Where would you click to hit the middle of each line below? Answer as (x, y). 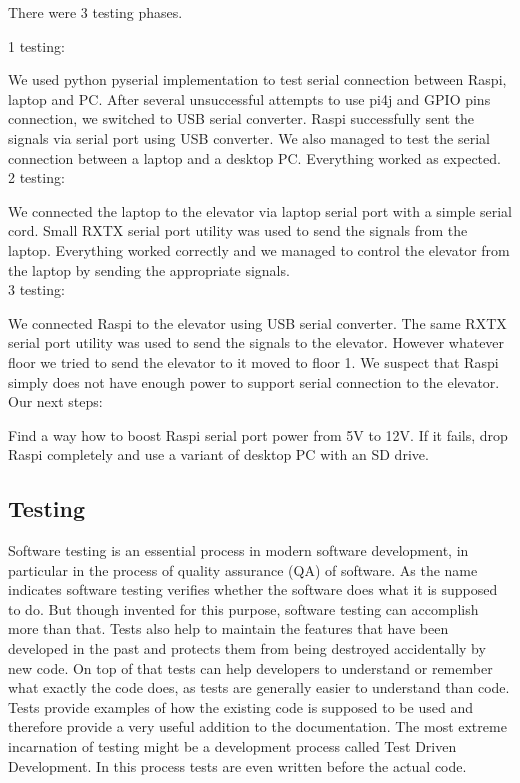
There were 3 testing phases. (95, 12)
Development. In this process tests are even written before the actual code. (237, 765)
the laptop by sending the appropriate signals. (149, 269)
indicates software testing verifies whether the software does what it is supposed (253, 589)
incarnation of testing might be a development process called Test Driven (232, 746)
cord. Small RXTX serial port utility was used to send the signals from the (238, 230)
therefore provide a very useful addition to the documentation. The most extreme (257, 726)
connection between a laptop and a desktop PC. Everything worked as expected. (254, 157)
